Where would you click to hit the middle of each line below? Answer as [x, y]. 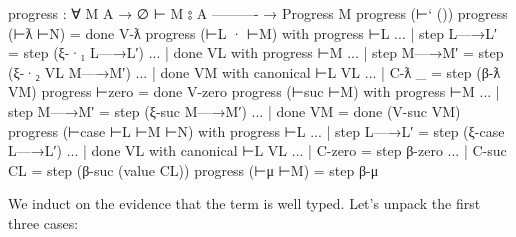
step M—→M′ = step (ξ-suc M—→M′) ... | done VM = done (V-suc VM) [234, 110]
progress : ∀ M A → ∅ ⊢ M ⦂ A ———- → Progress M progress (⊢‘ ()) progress [258, 13]
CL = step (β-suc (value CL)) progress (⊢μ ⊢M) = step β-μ [193, 169]
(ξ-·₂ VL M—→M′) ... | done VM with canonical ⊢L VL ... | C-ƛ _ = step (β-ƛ [254, 71]
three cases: [43, 222]
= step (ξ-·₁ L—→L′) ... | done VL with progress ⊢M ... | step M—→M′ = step [256, 52]
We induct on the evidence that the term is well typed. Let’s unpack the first [244, 203]
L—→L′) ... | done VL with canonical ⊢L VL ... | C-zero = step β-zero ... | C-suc [257, 150]
